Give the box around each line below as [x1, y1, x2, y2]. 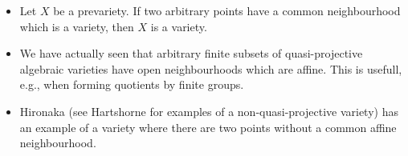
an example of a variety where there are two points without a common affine [19, 118, 397, 135]
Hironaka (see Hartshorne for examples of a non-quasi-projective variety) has [19, 102, 398, 119]
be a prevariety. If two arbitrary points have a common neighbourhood [53, 2, 401, 18]
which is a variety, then [19, 18, 134, 34]
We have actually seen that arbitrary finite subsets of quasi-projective [19, 45, 363, 62]
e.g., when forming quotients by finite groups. [19, 76, 244, 93]
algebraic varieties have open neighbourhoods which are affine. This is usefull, [19, 60, 402, 77]
